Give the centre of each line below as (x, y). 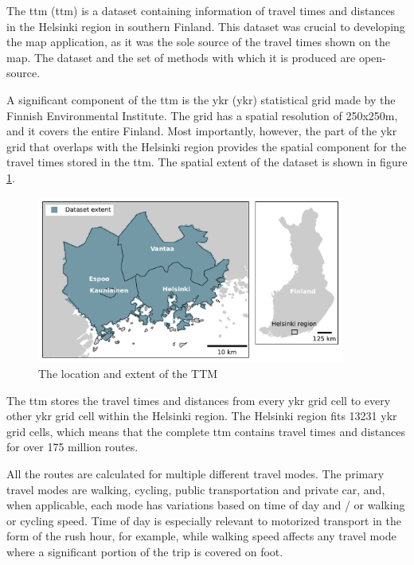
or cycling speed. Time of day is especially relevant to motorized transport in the (204, 520)
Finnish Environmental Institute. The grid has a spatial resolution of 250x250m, (202, 115)
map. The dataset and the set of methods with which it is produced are (181, 57)
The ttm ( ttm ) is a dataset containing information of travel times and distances (201, 10)
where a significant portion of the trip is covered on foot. (145, 551)
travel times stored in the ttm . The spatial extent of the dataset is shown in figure (207, 162)
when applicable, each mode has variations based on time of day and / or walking (206, 505)
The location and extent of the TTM (128, 374)
